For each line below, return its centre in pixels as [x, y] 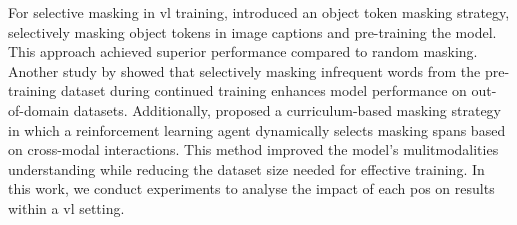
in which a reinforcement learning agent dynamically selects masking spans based [257, 129]
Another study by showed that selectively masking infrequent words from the [244, 70]
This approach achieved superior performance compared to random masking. [243, 51]
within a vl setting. [66, 207]
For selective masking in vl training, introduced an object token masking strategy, [259, 12]
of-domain [39, 109]
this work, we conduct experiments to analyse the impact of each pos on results [251, 188]
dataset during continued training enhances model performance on [263, 90]
